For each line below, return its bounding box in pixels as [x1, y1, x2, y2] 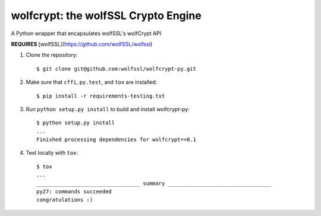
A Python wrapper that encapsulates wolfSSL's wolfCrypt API [11, 30, 162, 37]
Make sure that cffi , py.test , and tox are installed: [26, 79, 158, 86]
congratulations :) [36, 196, 93, 204]
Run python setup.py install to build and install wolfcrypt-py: [26, 105, 190, 112]
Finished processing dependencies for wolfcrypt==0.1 [36, 136, 196, 143]
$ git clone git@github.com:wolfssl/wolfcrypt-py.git [36, 65, 196, 72]
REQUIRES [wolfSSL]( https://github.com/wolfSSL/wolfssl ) [11, 40, 153, 48]
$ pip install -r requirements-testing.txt [36, 92, 165, 99]
